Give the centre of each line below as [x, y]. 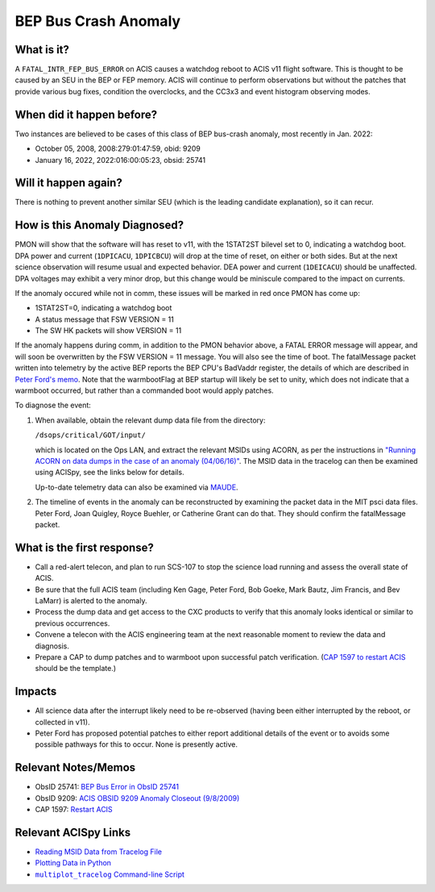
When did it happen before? [86, 114]
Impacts [36, 692]
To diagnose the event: [53, 405]
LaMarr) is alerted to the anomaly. [91, 601]
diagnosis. [52, 646]
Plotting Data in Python [73, 863]
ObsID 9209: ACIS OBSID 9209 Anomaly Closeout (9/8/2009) [137, 798]
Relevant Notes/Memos [75, 767]
